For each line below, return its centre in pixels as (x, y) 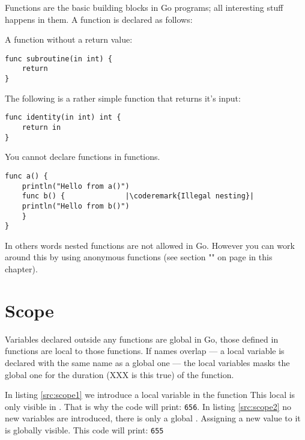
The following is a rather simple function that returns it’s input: (123, 98)
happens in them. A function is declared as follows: (99, 19)
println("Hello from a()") (76, 186)
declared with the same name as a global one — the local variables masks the (147, 362)
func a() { (26, 176)
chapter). (21, 269)
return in (41, 127)
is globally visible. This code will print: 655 (84, 429)
